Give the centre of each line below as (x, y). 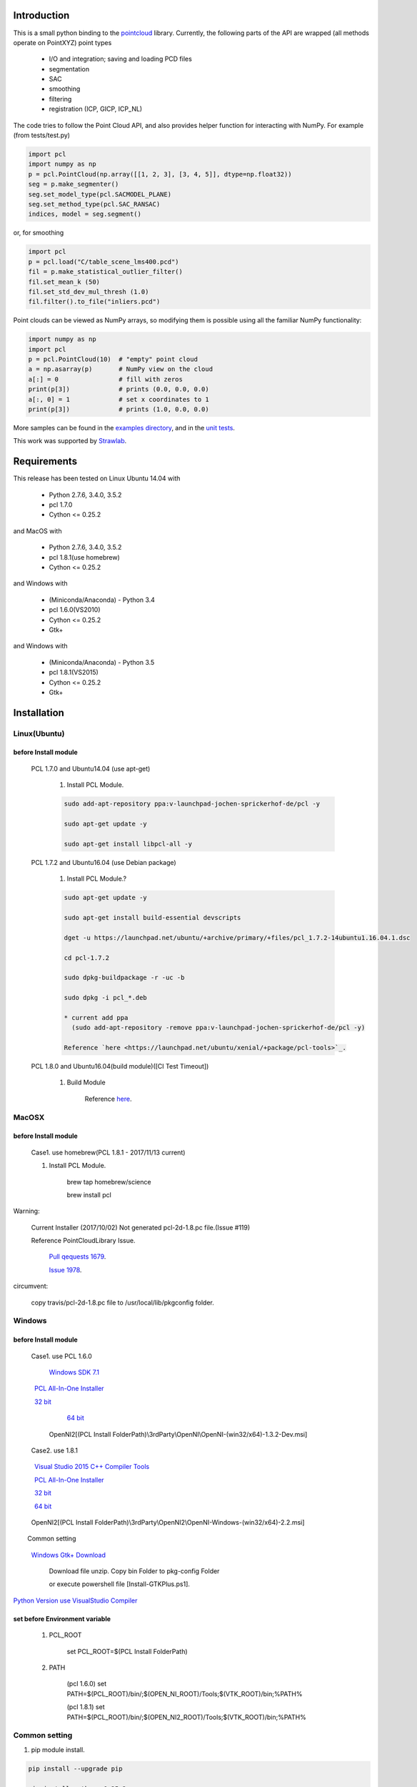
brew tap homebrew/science (109, 1182)
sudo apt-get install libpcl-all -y (128, 844)
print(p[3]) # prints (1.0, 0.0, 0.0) (119, 409)
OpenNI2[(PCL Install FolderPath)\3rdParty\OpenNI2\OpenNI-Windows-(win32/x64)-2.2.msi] (168, 1522)
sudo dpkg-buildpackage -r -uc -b (124, 978)
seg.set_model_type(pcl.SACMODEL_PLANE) (100, 194)
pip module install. (58, 1749)
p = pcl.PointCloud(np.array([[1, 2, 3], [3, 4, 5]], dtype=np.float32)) (160, 174)
